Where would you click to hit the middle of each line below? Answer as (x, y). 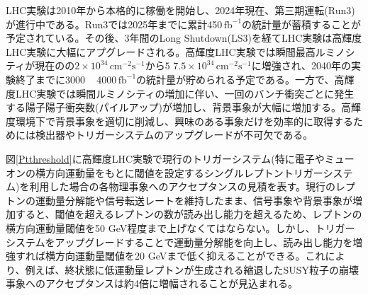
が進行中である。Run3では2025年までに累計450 (114, 24)
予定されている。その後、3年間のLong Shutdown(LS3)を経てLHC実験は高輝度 (184, 38)
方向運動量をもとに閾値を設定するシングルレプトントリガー (184, 172)
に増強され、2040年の (301, 65)
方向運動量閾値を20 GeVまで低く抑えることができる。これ (190, 256)
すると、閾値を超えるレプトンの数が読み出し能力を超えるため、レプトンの (189, 214)
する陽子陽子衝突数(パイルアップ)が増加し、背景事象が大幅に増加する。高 (178, 107)
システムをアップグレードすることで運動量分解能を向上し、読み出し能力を (179, 242)
